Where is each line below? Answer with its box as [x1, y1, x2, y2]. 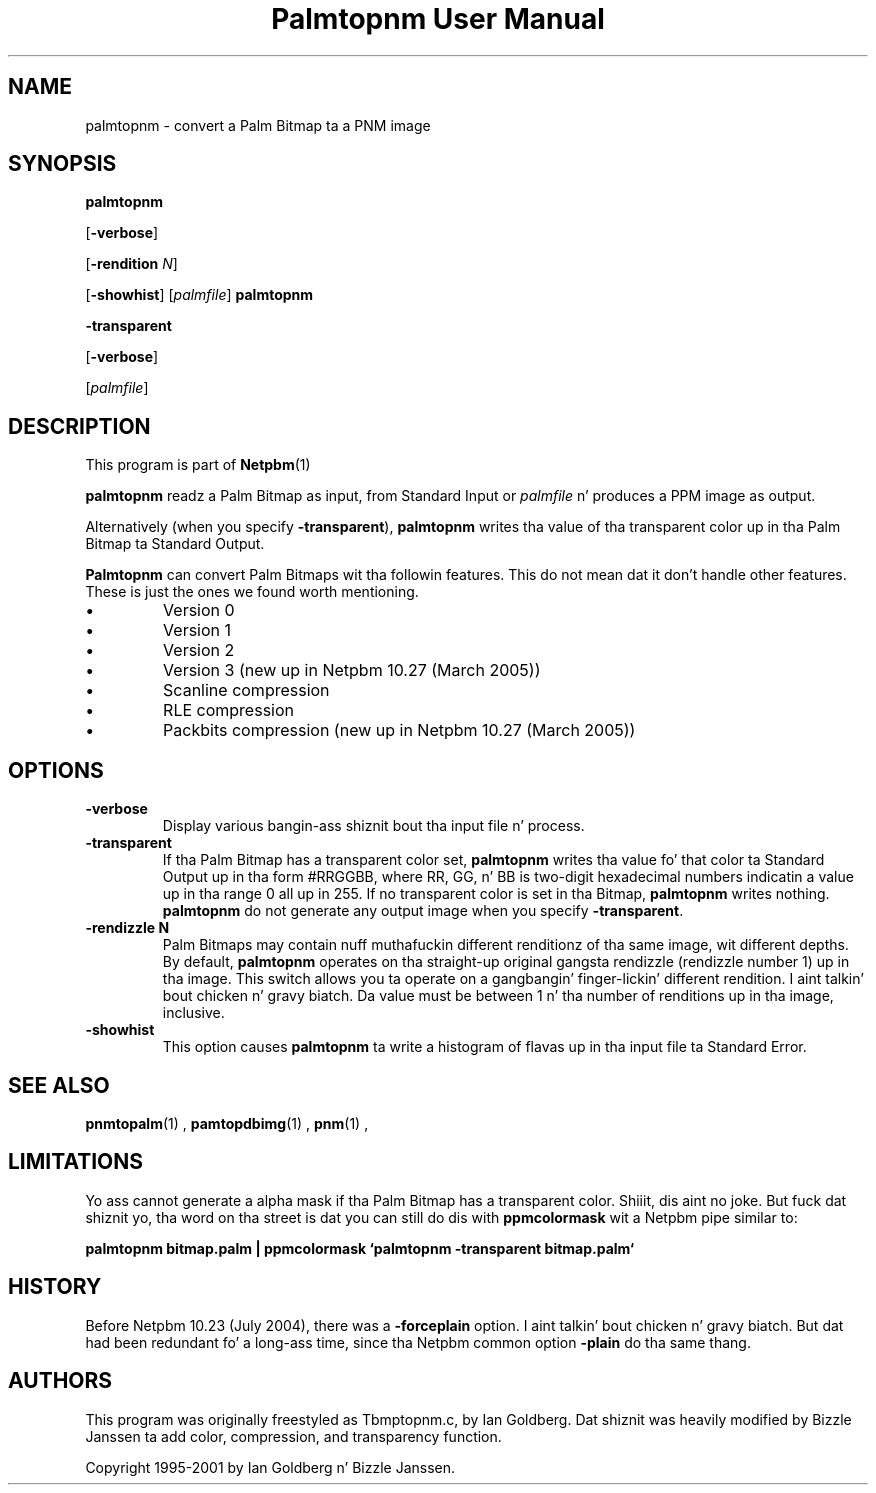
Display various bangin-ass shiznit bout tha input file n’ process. [162, 817, 585, 835]
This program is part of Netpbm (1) [85, 456, 311, 474]
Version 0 [163, 600, 235, 621]
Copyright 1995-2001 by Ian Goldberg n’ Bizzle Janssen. [85, 1458, 456, 1476]
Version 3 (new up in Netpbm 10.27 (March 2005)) [163, 660, 541, 681]
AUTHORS [8, 1368, 113, 1394]
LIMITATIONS [8, 1149, 144, 1175]
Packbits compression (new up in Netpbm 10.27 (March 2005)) [163, 720, 636, 741]
